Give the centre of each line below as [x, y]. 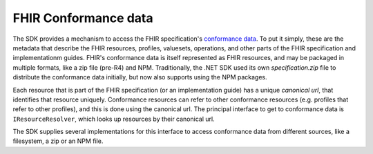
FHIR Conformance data [83, 18]
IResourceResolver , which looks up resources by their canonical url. [114, 119]
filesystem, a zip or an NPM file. [58, 141]
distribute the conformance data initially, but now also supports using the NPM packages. [140, 77]
